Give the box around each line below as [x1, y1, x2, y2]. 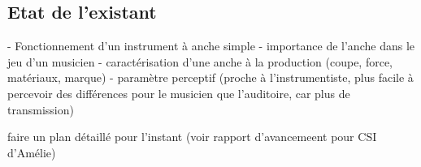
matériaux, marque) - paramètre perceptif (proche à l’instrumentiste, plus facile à [7, 69, 414, 86]
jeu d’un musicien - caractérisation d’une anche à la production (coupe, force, [7, 53, 393, 70]
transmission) [7, 101, 74, 118]
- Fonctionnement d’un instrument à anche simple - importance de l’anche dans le [7, 37, 414, 54]
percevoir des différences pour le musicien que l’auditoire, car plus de [7, 84, 350, 101]
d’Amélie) [7, 143, 56, 161]
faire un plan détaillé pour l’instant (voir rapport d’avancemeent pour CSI [7, 128, 377, 145]
